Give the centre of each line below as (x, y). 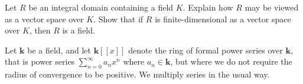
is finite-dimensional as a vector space (223, 19)
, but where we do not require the (231, 61)
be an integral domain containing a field (101, 7)
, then (40, 30)
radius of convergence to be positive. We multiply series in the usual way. (137, 74)
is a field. (79, 30)
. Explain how (208, 7)
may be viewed (272, 7)
